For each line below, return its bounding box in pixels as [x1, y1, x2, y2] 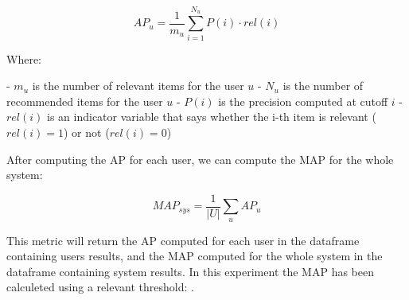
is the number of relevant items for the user [32, 77, 244, 94]
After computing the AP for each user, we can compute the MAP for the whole [6, 150, 394, 167]
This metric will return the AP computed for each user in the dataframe [6, 232, 360, 248]
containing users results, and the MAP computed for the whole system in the [6, 247, 383, 264]
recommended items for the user [6, 92, 163, 109]
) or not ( [64, 123, 110, 140]
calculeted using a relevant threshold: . [6, 279, 194, 295]
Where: [6, 50, 41, 67]
